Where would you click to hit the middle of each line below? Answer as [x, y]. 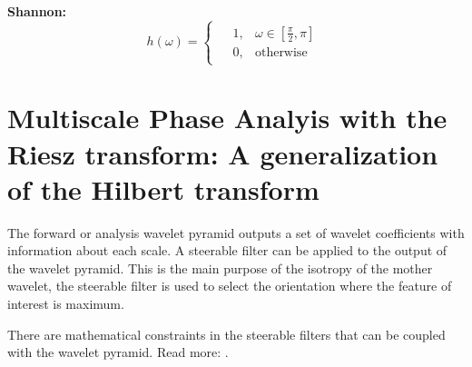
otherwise [281, 52]
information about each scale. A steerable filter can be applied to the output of [227, 250]
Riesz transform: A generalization [223, 153]
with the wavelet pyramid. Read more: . [118, 352]
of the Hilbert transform [163, 188]
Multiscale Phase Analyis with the [227, 118]
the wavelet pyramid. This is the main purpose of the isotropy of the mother [220, 268]
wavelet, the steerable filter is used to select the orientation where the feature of [230, 286]
